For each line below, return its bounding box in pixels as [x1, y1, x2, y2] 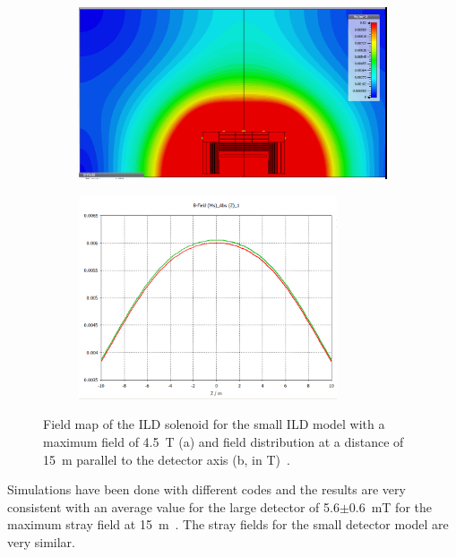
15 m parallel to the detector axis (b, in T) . [43, 450, 290, 468]
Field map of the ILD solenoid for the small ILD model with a [43, 415, 385, 433]
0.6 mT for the [348, 497, 433, 516]
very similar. [7, 533, 75, 551]
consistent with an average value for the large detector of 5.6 [7, 497, 340, 516]
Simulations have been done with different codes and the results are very [7, 480, 406, 499]
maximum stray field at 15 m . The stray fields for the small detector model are [7, 515, 449, 534]
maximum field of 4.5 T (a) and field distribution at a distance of [43, 433, 404, 451]
